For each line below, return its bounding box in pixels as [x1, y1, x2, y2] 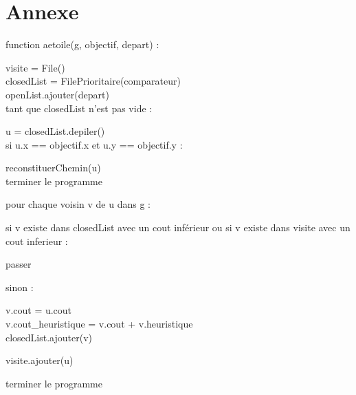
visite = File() [5, 60, 65, 74]
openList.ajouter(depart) [5, 87, 109, 101]
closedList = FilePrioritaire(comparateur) [5, 74, 181, 88]
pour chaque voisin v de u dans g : [5, 197, 151, 211]
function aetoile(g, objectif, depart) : [5, 37, 159, 52]
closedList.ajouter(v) [5, 330, 93, 344]
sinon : [5, 279, 34, 294]
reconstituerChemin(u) [5, 160, 101, 175]
